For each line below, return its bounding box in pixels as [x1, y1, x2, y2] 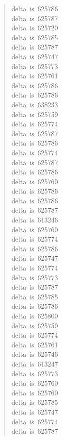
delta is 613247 [11, 358, 58, 368]
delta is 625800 [11, 311, 58, 320]
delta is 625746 [11, 349, 58, 359]
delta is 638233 [11, 99, 58, 109]
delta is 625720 [11, 23, 58, 33]
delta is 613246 [11, 215, 58, 225]
